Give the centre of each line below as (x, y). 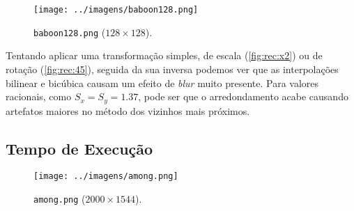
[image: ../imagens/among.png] (106, 177)
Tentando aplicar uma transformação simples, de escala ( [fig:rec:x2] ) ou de (164, 55)
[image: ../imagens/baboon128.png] (116, 10)
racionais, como (39, 96)
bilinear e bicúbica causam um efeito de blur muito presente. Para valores (162, 83)
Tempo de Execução (79, 148)
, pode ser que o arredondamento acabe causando (243, 96)
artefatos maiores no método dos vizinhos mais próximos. (128, 110)
